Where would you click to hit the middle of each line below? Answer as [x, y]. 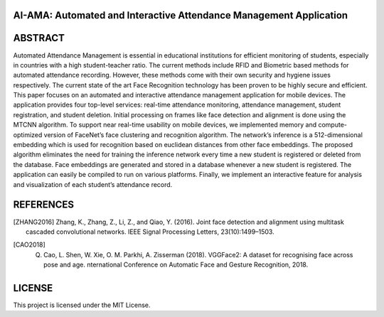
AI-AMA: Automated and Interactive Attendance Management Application [181, 15]
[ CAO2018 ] [29, 245]
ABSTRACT [39, 38]
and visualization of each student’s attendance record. [93, 184]
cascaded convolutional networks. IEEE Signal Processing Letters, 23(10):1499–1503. [150, 232]
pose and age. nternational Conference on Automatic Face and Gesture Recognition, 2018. [176, 265]
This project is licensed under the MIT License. [82, 305]
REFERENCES [44, 205]
